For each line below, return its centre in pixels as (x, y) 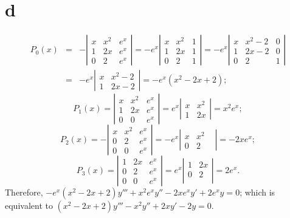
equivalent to (29, 206)
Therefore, (24, 192)
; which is (257, 192)
